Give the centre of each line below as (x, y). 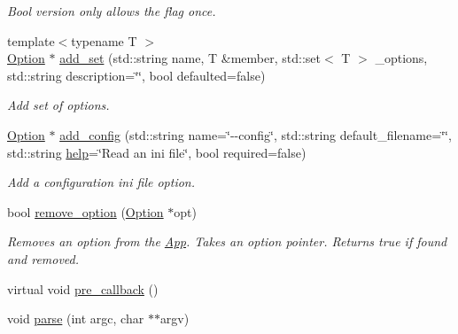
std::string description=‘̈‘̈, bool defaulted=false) (136, 75)
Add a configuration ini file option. (101, 182)
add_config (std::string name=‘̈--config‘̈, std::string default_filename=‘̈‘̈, (256, 134)
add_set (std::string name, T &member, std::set (190, 58)
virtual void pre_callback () (83, 288)
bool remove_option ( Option (85, 211)
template (31, 40)
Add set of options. (58, 105)
